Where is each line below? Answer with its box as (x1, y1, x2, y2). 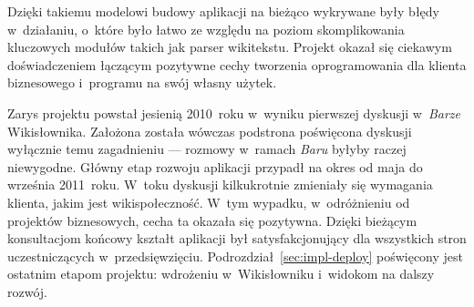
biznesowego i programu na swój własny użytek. (7, 73, 277, 92)
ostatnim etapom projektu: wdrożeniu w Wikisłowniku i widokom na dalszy (7, 264, 435, 283)
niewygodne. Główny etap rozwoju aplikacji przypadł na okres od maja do (7, 157, 423, 176)
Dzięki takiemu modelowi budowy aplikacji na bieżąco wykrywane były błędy (7, 2, 439, 20)
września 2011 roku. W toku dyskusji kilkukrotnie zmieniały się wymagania (7, 175, 433, 194)
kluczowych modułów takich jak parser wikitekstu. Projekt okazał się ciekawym (7, 37, 452, 56)
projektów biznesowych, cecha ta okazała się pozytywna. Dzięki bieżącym (7, 210, 417, 230)
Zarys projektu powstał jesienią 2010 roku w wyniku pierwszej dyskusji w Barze (7, 103, 460, 122)
